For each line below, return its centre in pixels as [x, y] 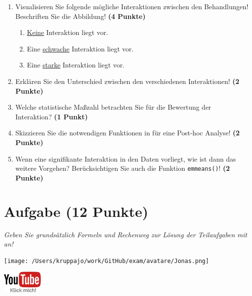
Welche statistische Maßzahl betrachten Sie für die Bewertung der [113, 107]
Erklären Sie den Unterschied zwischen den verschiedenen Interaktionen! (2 [127, 81]
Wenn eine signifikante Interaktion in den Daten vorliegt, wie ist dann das [126, 158]
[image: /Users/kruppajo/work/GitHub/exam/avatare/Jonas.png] [107, 261]
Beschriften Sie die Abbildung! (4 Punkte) [80, 16]
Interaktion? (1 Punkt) [51, 116]
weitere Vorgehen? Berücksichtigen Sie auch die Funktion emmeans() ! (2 [123, 168]
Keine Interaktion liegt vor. [67, 32]
